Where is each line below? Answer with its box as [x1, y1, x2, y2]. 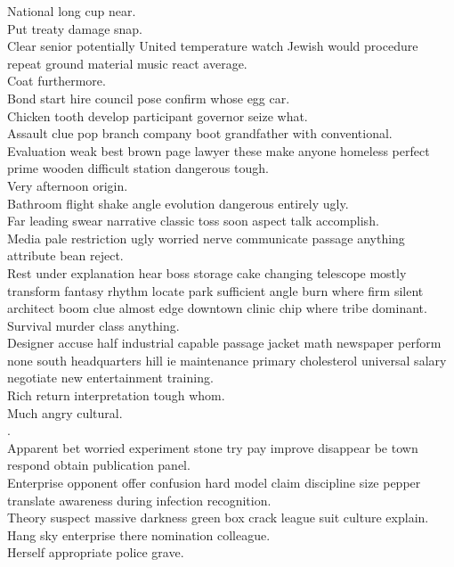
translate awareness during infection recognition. [7, 490, 272, 509]
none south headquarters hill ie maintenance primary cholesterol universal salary [7, 350, 447, 369]
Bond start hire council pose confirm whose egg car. [7, 88, 290, 107]
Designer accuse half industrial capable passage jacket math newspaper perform [7, 333, 442, 352]
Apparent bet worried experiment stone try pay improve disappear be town [7, 438, 418, 456]
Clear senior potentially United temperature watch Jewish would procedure [7, 37, 418, 55]
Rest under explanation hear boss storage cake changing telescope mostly [7, 263, 407, 282]
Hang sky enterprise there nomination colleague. [7, 525, 271, 544]
